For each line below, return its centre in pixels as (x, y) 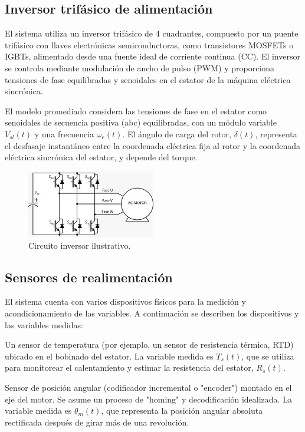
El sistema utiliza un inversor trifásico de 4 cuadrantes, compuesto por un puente (152, 33)
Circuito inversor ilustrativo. (80, 245)
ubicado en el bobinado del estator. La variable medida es (109, 356)
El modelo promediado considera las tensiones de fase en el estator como (136, 111)
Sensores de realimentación (89, 277)
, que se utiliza (268, 356)
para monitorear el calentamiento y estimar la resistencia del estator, (129, 367)
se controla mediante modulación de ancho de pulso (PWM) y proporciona (140, 67)
